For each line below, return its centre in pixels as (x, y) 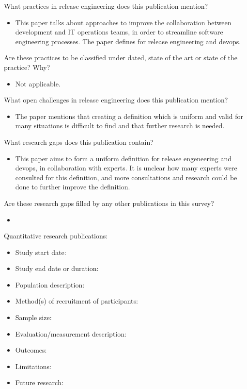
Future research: (39, 382)
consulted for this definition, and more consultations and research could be (126, 177)
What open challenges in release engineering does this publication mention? (116, 100)
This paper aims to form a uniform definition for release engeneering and (123, 158)
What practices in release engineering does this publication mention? (106, 6)
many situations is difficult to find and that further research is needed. (120, 126)
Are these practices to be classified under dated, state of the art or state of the (121, 58)
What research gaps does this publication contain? (79, 142)
